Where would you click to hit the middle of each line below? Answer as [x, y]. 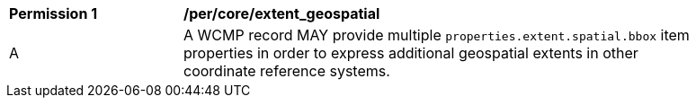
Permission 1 [54, 13]
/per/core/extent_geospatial [282, 13]
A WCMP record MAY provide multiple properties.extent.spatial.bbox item [437, 35]
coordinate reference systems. [287, 71]
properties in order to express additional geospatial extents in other [411, 53]
